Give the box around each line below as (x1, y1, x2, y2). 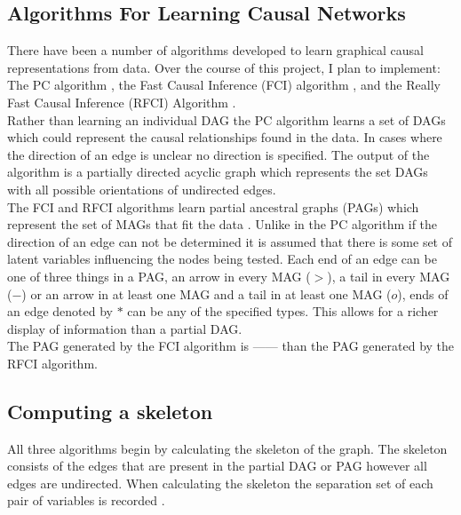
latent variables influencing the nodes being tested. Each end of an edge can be (7, 250, 437, 268)
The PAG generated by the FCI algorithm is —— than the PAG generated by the (7, 337, 455, 355)
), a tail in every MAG (327, 266, 450, 285)
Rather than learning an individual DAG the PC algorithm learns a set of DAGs (7, 110, 446, 129)
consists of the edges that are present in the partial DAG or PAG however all (7, 456, 427, 475)
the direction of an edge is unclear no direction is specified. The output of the (7, 145, 430, 163)
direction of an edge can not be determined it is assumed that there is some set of (7, 232, 453, 250)
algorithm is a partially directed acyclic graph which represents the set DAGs (7, 162, 428, 181)
